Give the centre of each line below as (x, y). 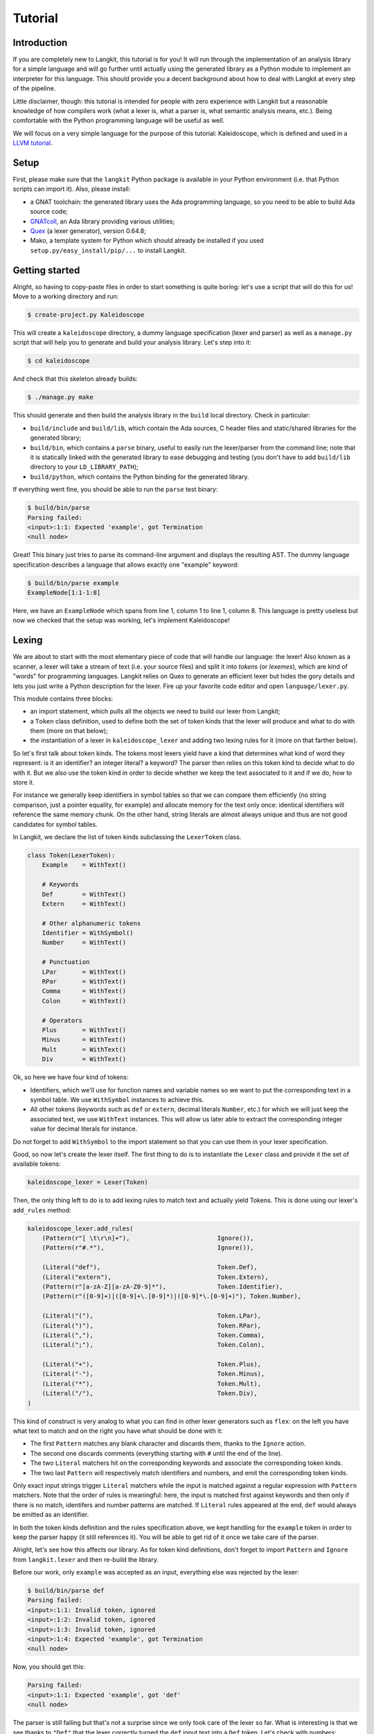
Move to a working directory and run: (66, 297)
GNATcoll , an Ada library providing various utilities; (103, 221)
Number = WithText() (84, 943)
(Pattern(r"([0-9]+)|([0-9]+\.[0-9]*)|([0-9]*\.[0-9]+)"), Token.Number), (171, 1296)
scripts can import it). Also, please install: (72, 189)
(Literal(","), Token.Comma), (153, 1335)
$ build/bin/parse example (73, 583)
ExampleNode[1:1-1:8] (64, 593)
